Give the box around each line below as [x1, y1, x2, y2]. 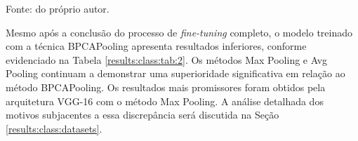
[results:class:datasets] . [6, 121, 102, 135]
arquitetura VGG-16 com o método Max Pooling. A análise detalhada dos [6, 93, 324, 108]
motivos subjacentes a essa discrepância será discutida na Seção [6, 107, 279, 122]
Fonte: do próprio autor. [6, 1, 110, 15]
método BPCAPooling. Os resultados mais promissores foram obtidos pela [6, 79, 326, 94]
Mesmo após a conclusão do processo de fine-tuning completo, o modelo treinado [6, 25, 353, 39]
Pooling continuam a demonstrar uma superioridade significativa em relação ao [6, 66, 345, 81]
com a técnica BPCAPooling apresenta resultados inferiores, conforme [6, 39, 307, 53]
